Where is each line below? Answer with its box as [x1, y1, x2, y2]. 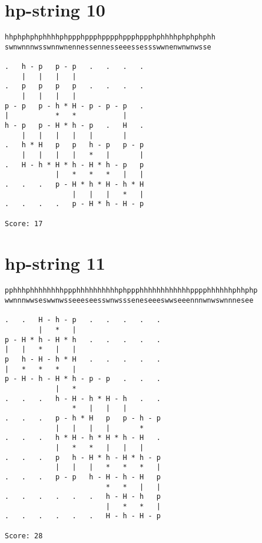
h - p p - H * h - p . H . [5, 121, 144, 130]
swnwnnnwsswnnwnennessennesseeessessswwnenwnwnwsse [5, 42, 211, 51]
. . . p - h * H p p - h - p [5, 413, 161, 422]
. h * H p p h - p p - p [5, 141, 144, 150]
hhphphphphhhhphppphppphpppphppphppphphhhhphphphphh [5, 33, 215, 42]
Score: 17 [5, 219, 43, 228]
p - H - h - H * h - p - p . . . [5, 375, 161, 383]
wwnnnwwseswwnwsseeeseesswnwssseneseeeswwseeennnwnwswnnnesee [5, 296, 254, 305]
